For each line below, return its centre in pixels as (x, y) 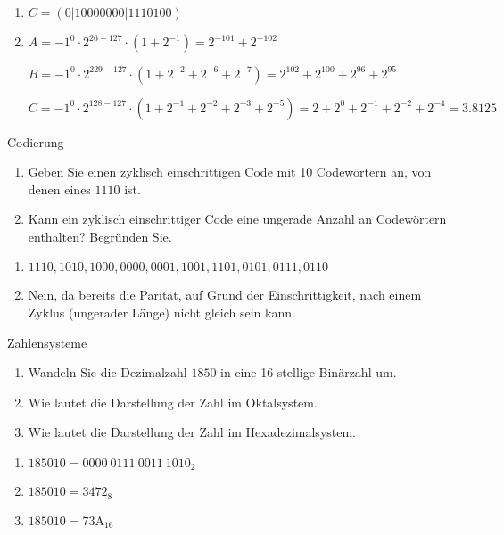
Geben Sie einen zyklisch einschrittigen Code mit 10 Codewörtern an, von (230, 172)
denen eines (59, 189)
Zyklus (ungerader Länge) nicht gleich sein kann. (161, 313)
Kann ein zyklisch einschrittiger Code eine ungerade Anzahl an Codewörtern (237, 219)
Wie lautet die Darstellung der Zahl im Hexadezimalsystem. (192, 432)
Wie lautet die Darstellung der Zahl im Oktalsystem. (173, 402)
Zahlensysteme (47, 342)
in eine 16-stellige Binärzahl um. (309, 372)
